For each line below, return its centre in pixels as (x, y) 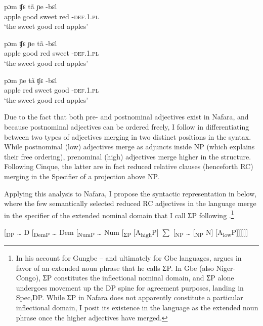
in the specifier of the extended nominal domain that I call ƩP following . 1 (119, 214)
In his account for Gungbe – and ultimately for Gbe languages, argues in (129, 258)
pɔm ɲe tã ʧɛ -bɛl (31, 80)
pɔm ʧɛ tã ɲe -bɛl (31, 6)
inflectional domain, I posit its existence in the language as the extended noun (137, 308)
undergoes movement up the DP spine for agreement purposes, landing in (130, 287)
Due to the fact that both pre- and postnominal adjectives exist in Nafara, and (126, 117)
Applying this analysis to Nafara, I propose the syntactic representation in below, (130, 193)
